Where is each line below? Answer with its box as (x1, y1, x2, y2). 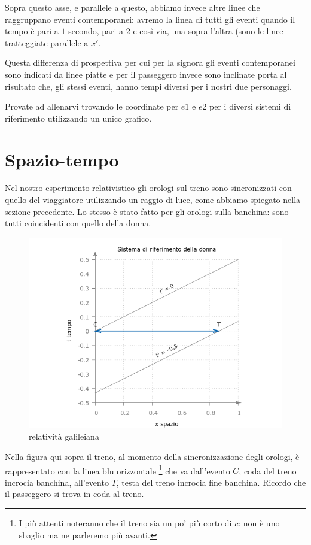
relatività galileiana (29, 430, 99, 443)
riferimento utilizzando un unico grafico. (5, 111, 152, 124)
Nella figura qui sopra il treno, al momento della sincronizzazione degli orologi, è (5, 450, 300, 463)
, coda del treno (239, 464, 297, 477)
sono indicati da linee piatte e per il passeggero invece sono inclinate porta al (5, 68, 287, 80)
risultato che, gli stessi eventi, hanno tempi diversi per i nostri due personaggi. (5, 80, 292, 92)
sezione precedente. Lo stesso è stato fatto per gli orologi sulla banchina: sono (5, 205, 289, 217)
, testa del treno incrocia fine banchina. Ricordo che (116, 476, 306, 488)
